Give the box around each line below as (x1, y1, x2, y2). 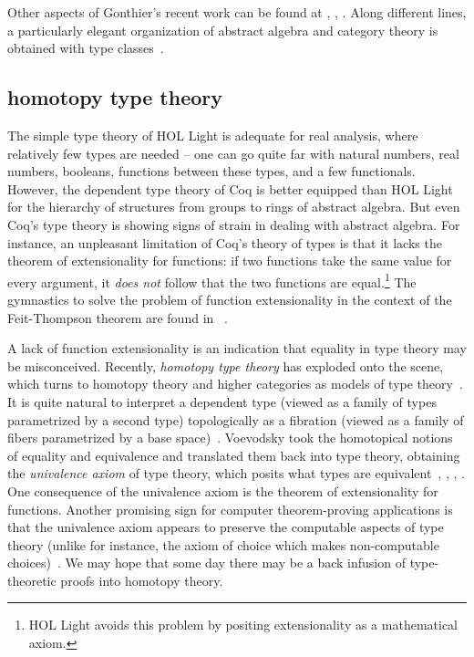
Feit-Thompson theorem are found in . (7, 308, 228, 327)
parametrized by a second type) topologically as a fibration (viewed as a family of (7, 410, 464, 429)
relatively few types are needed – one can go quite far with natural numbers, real (7, 143, 459, 162)
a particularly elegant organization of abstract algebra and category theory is (7, 20, 438, 39)
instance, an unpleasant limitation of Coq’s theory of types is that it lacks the (7, 233, 442, 252)
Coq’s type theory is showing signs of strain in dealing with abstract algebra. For (7, 214, 460, 234)
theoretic (7, 570, 57, 589)
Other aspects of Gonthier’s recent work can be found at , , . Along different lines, (7, 3, 467, 21)
